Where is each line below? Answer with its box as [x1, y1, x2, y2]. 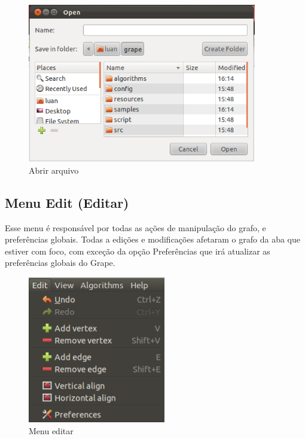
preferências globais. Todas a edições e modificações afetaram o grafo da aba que [5, 233, 301, 246]
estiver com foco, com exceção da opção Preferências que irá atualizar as [5, 244, 270, 257]
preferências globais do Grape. [5, 256, 115, 269]
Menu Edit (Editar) [5, 193, 129, 211]
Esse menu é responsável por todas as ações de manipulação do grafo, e [5, 221, 266, 234]
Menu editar [29, 424, 74, 437]
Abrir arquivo [29, 164, 79, 176]
